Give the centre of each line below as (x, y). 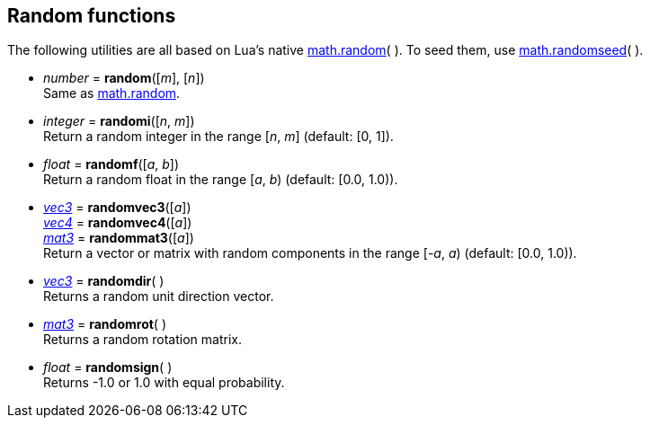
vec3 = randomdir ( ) (104, 281)
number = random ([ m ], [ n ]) (124, 78)
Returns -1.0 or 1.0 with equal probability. (164, 383)
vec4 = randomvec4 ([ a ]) (118, 223)
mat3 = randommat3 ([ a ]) (119, 238)
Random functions (92, 16)
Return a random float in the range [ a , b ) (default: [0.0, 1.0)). (221, 180)
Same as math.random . (112, 93)
